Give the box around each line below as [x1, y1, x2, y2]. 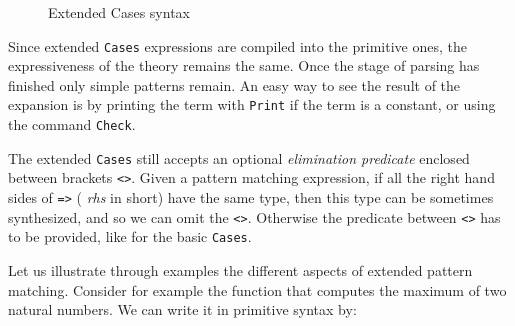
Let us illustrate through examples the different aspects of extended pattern [8, 260, 473, 281]
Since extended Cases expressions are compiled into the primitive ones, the [8, 35, 467, 56]
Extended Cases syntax [48, 2, 190, 22]
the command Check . [8, 114, 136, 135]
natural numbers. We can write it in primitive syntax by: [8, 299, 357, 320]
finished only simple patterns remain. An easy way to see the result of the [8, 74, 461, 95]
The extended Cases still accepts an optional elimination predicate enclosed [8, 147, 470, 168]
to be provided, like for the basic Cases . [8, 226, 252, 247]
